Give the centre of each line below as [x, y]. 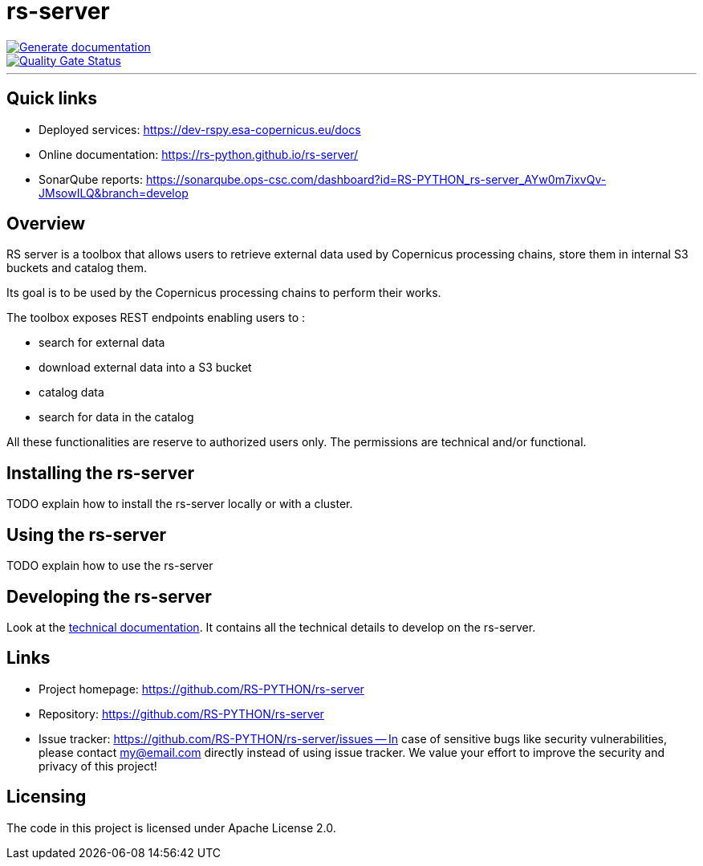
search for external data [102, 343]
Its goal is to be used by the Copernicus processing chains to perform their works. [224, 293]
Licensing [47, 797]
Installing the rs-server [100, 473]
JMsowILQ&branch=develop [114, 193]
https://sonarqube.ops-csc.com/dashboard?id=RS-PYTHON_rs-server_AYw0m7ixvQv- [376, 179]
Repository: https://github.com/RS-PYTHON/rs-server [181, 714]
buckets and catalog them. [77, 268]
